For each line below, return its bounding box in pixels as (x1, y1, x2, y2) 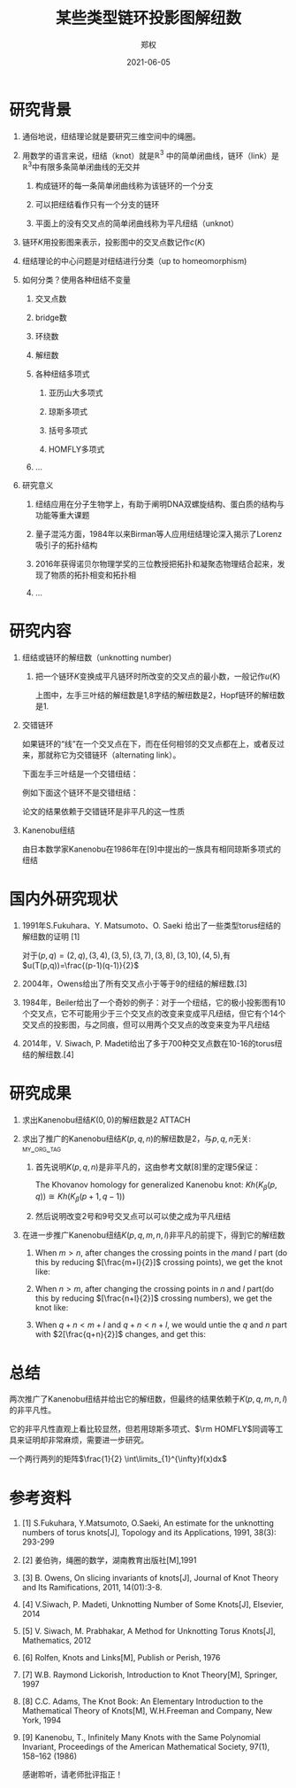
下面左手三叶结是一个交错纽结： (21, 768, 139, 779)
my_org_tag (21, 1143, 62, 1154)
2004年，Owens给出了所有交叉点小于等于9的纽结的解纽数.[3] (21, 978, 247, 989)
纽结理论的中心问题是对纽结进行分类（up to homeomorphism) (21, 256, 247, 266)
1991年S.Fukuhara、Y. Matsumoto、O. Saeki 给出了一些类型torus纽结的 (21, 920, 281, 930)
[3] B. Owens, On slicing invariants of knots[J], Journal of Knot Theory (21, 1573, 279, 1583)
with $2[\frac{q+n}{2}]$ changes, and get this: (34, 1329, 206, 1340)
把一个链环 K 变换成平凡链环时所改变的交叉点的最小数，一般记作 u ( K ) (34, 671, 281, 681)
